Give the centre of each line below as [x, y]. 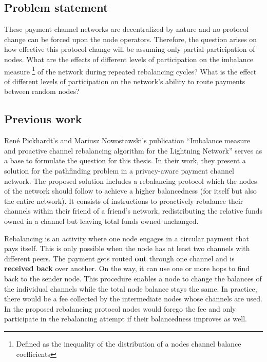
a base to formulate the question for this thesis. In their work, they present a [125, 160]
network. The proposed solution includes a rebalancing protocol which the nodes [131, 180]
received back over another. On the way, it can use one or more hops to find [127, 268]
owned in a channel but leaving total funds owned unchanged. [101, 221]
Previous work [43, 119]
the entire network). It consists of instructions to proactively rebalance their [124, 201]
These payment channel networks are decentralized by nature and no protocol [126, 29]
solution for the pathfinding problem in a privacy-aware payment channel [119, 170]
